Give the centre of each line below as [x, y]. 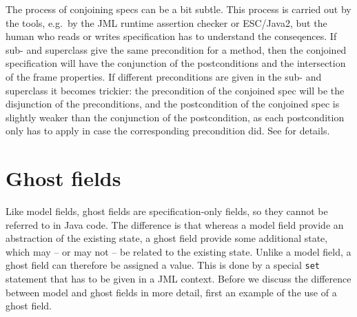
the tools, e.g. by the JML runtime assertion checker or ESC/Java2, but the [166, 22]
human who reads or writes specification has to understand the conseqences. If [171, 36]
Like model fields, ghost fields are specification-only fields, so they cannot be [167, 211]
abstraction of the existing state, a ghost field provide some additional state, [167, 238]
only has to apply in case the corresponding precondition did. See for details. [168, 131]
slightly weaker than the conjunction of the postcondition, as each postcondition [175, 117]
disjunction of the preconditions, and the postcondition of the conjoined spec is [173, 104]
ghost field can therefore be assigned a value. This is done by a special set [163, 265]
